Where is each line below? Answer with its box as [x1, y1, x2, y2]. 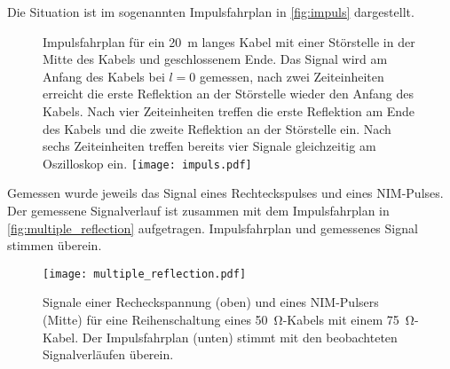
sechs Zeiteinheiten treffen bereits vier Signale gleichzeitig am [43, 137, 376, 155]
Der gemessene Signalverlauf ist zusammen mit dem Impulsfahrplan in [7, 201, 390, 219]
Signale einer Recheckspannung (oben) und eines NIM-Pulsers [43, 293, 379, 311]
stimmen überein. [7, 236, 102, 255]
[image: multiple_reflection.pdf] [43, 267, 247, 280]
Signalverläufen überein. [43, 345, 174, 364]
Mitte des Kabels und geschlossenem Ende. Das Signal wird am [43, 50, 388, 68]
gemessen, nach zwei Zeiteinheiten [200, 67, 384, 85]
